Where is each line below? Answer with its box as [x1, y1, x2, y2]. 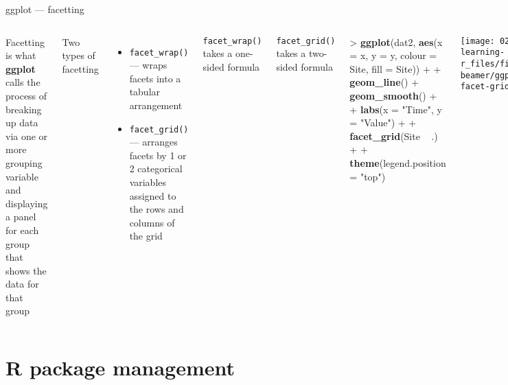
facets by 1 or [129, 148, 187, 162]
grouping [5, 155, 43, 170]
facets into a [129, 71, 181, 85]
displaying [5, 196, 48, 210]
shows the [5, 263, 47, 277]
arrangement [129, 98, 183, 113]
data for [5, 277, 39, 291]
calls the [5, 75, 41, 89]
